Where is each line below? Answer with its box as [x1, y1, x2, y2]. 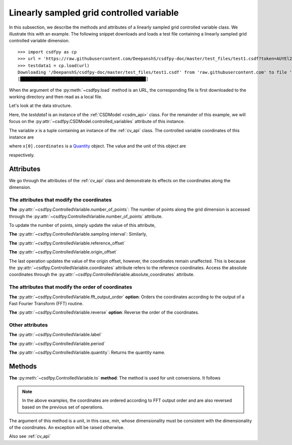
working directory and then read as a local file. [9, 94, 103, 100]
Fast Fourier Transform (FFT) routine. [9, 300, 84, 306]
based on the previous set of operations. [22, 404, 104, 410]
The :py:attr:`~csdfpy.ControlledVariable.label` [9, 332, 102, 338]
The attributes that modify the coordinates [9, 196, 112, 203]
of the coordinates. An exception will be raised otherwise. [9, 425, 125, 430]
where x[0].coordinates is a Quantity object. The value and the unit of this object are [9, 143, 186, 149]
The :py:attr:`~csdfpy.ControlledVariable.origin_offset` [9, 249, 118, 255]
